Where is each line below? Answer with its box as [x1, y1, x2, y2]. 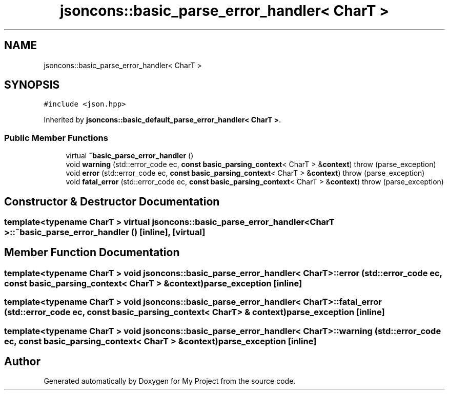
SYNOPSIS [4, 78, 60, 92]
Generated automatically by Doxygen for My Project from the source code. [44, 377, 296, 386]
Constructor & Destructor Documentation [4, 195, 220, 208]
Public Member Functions [4, 132, 108, 143]
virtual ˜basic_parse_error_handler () [66, 151, 194, 160]
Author [4, 355, 40, 368]
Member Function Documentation [4, 246, 180, 259]
